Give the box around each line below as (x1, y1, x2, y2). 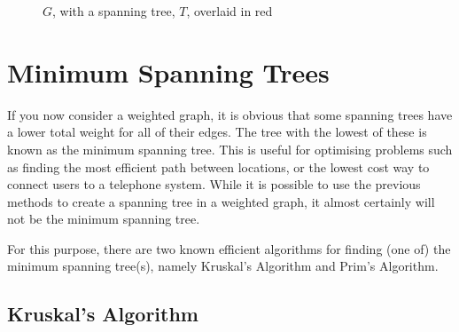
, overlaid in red (186, 2, 273, 20)
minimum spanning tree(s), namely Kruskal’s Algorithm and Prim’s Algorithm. (7, 257, 439, 275)
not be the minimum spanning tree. (7, 209, 200, 228)
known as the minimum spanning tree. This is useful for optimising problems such (7, 139, 453, 158)
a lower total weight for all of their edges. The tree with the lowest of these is (7, 123, 427, 141)
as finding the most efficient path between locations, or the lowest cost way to (7, 157, 430, 176)
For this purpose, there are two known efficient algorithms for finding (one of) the (7, 239, 451, 257)
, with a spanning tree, (52, 2, 175, 20)
